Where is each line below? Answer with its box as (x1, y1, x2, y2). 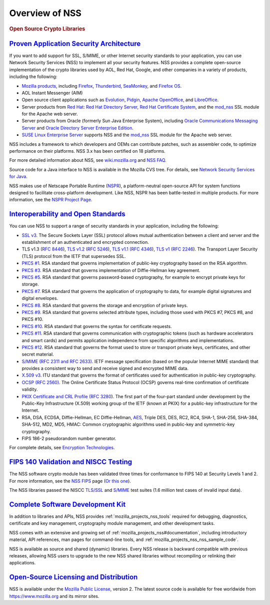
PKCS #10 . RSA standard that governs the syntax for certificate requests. (21, 323, 172, 329)
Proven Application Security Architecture (9, 39, 141, 48)
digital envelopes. (21, 295, 58, 301)
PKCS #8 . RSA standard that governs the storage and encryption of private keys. (21, 302, 188, 308)
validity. (21, 386, 38, 393)
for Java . (9, 173, 27, 180)
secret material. (21, 351, 54, 358)
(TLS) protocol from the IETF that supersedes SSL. (21, 253, 126, 259)
